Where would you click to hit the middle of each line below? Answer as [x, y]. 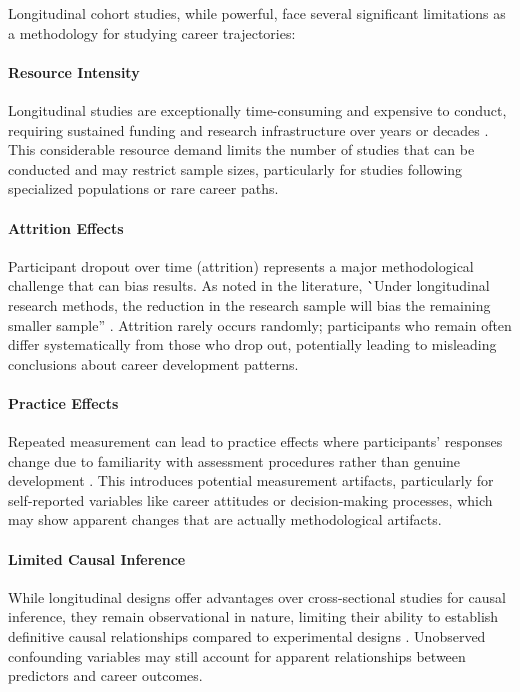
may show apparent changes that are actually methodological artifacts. [225, 519]
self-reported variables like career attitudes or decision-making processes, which [250, 499]
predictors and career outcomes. [105, 675]
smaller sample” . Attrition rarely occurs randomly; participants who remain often [260, 324]
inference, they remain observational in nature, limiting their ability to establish [253, 616]
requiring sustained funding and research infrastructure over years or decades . [248, 129]
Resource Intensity [74, 71]
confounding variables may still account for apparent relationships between [237, 655]
